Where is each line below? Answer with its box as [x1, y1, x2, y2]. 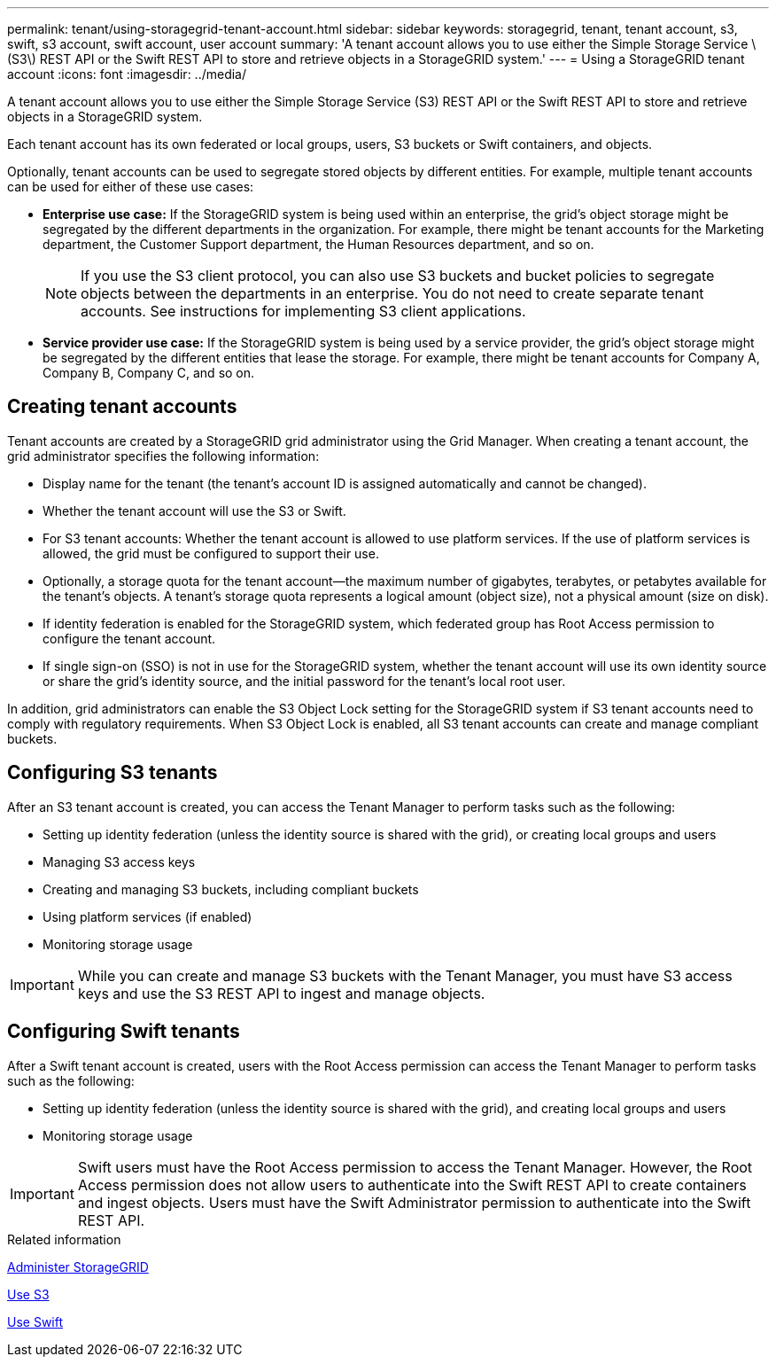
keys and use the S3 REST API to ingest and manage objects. [77, 984, 485, 1002]
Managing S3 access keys [43, 853, 196, 869]
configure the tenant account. [43, 630, 216, 646]
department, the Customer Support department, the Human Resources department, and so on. [43, 237, 594, 252]
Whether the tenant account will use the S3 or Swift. [43, 503, 346, 518]
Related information [7, 1231, 121, 1247]
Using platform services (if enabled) [43, 908, 252, 924]
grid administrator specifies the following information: [7, 448, 320, 464]
